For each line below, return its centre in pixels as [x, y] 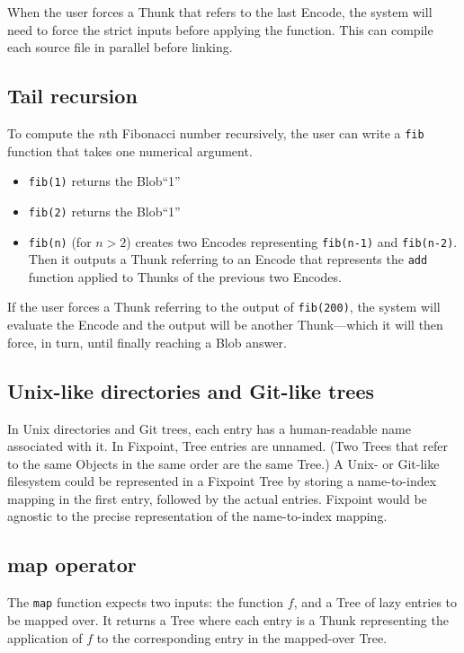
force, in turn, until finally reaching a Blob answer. [147, 342]
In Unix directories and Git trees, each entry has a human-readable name [209, 428]
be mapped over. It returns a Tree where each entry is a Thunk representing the [228, 619]
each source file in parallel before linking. [120, 47]
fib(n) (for [60, 241]
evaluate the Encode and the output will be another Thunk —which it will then [225, 325]
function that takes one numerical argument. [130, 150]
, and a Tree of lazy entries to [375, 602]
